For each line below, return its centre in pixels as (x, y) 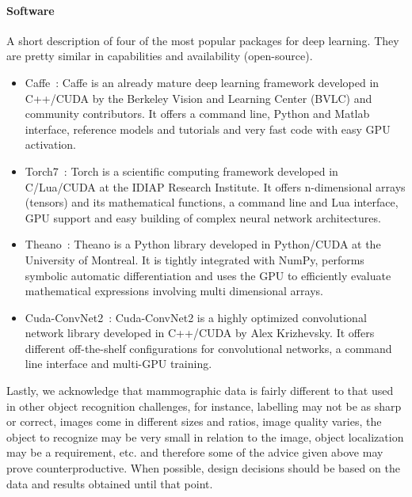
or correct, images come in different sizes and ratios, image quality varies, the (194, 421)
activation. (50, 144)
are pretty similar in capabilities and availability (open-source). (160, 56)
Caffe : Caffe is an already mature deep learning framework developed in (202, 82)
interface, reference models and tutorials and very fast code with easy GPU (208, 129)
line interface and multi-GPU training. (118, 364)
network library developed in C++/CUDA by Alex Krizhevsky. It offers (200, 333)
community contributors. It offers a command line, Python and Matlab (197, 114)
